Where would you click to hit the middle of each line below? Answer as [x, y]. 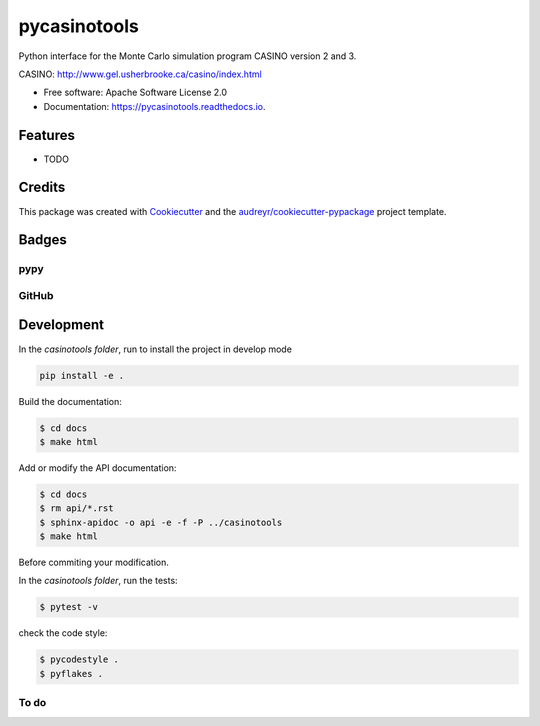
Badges [42, 240]
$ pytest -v [69, 607]
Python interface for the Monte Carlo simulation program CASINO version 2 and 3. [187, 56]
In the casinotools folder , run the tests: [98, 581]
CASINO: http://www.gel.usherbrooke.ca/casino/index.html [140, 74]
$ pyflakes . [71, 673]
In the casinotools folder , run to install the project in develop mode [155, 349]
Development [61, 325]
